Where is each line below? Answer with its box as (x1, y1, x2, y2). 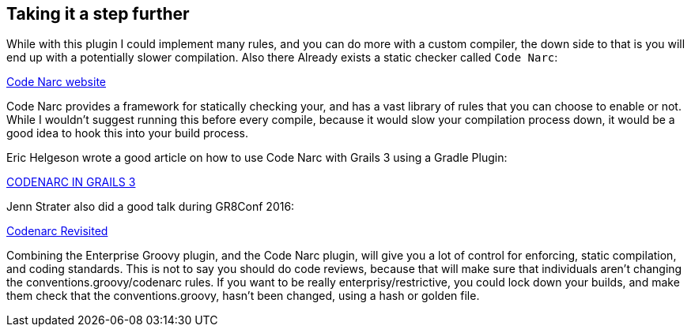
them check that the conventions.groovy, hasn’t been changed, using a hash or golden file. (6, 289, 480, 303)
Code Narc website (6, 75, 106, 89)
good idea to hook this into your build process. (6, 126, 249, 140)
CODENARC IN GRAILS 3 (6, 175, 136, 189)
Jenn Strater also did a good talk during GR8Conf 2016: (6, 200, 295, 214)
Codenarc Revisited (6, 224, 108, 238)
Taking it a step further (6, 4, 190, 24)
